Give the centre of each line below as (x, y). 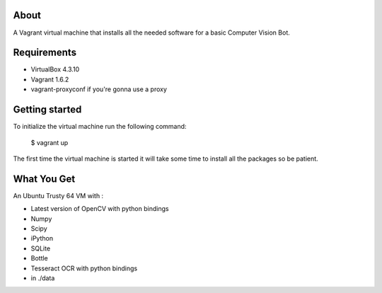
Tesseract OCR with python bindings (84, 268)
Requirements (45, 53)
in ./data (43, 278)
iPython (42, 239)
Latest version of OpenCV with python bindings (100, 209)
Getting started (47, 110)
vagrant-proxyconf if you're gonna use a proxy (99, 89)
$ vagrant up (50, 142)
